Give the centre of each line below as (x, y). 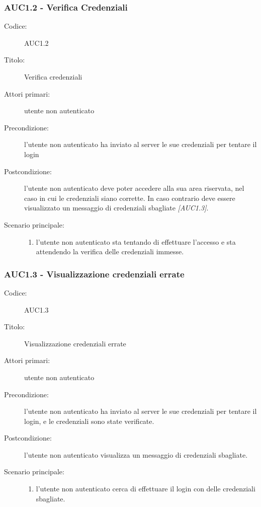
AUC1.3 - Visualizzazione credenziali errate (94, 274)
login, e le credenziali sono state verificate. (89, 421)
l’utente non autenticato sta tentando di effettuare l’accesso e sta (136, 241)
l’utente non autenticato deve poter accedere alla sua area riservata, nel (134, 188)
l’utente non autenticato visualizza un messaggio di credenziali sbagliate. (136, 454)
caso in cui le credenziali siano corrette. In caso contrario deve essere (130, 198)
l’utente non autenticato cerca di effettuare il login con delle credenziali (146, 489)
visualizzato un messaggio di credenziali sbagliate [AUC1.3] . (116, 208)
